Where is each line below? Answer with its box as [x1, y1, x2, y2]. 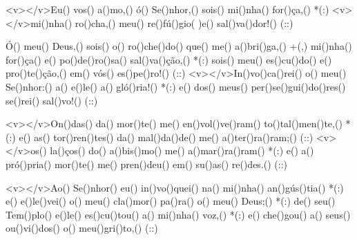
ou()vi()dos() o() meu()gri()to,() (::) [6, 221, 158, 235]
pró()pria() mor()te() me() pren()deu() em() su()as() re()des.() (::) [6, 156, 288, 171]
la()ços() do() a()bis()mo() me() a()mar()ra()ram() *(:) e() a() [50, 143, 314, 158]
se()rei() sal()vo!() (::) [6, 93, 98, 107]
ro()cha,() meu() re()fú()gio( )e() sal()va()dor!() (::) [75, 15, 293, 30]
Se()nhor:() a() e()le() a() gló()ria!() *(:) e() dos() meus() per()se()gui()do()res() [6, 79, 346, 93]
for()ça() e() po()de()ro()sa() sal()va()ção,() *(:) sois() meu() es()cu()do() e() [6, 52, 332, 66]
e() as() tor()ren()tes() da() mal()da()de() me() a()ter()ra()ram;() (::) [19, 129, 313, 144]
